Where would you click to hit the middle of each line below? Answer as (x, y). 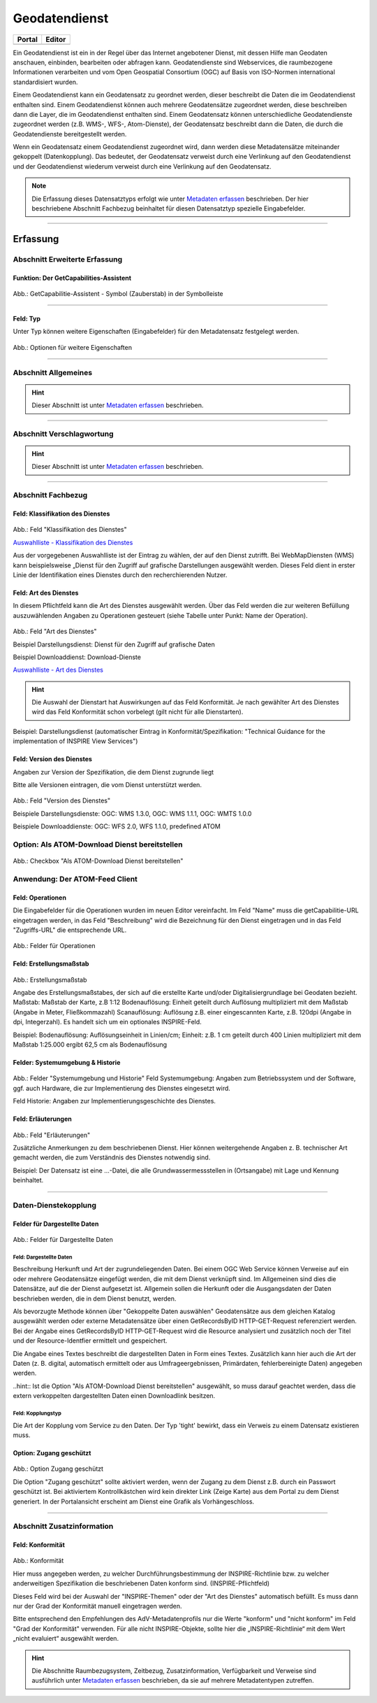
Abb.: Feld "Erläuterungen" (52, 1135)
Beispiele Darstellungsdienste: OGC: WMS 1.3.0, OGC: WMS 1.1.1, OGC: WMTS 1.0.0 (132, 813)
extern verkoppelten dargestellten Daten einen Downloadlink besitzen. (114, 1396)
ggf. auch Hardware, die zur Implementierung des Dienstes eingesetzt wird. (121, 1088)
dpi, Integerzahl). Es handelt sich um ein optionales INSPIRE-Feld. (107, 1022)
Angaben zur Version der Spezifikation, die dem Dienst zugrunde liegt (113, 772)
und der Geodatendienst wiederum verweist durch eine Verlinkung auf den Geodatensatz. (142, 166)
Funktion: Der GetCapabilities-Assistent (72, 278)
